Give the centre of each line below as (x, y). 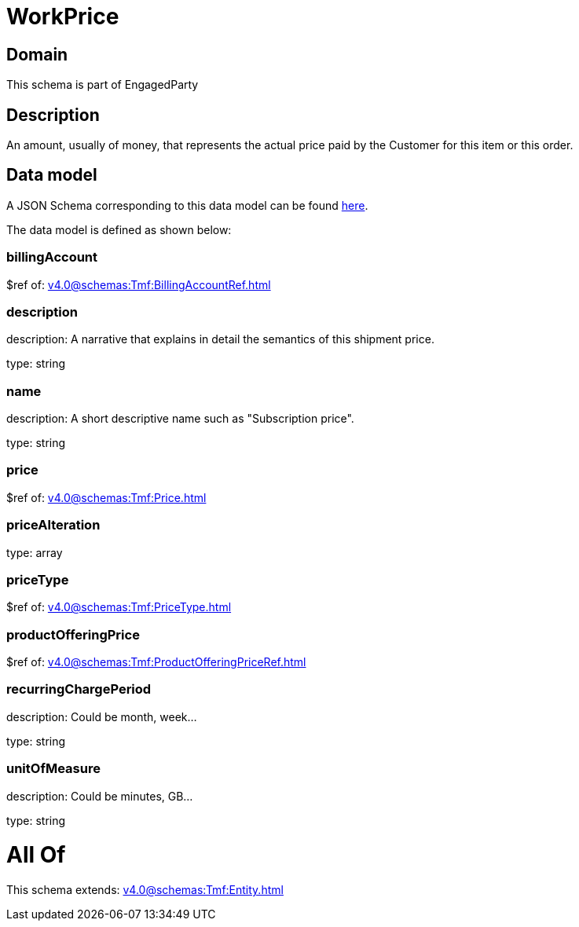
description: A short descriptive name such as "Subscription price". (180, 419)
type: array (35, 552)
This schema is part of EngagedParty (103, 85)
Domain (37, 54)
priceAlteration (53, 525)
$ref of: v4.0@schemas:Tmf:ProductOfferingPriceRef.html (156, 662)
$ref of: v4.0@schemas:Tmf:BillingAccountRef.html (139, 284)
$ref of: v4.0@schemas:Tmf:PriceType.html (119, 607)
